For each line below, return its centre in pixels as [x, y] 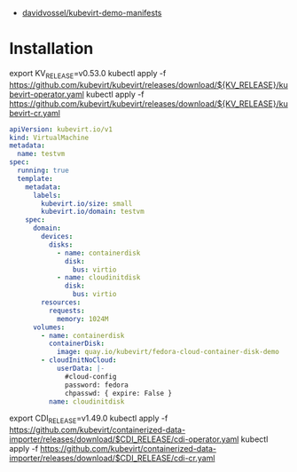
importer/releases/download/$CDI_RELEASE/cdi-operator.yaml [124, 439]
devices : [57, 237]
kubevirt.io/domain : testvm [93, 212]
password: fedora [97, 385]
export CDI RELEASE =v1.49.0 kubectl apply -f [89, 419]
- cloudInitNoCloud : [79, 360]
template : [35, 178]
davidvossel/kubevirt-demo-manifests [92, 13]
